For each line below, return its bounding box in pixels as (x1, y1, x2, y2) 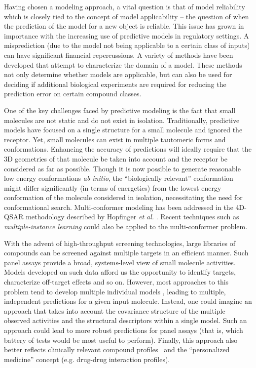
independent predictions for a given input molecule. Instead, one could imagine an (4, 296, 252, 306)
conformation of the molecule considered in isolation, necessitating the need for (4, 192, 243, 203)
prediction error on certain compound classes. (4, 88, 142, 99)
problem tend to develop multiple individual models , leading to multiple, (4, 286, 226, 296)
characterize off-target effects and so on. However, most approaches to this (4, 277, 229, 287)
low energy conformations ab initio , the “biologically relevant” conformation (4, 173, 233, 183)
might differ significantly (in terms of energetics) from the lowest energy (4, 182, 221, 193)
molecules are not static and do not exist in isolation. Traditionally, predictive (4, 115, 240, 125)
